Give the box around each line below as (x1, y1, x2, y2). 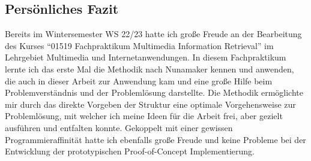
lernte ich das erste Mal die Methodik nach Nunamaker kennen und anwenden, (5, 62, 294, 75)
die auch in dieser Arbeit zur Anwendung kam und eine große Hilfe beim (5, 74, 273, 87)
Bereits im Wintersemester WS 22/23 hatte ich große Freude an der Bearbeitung (5, 28, 302, 40)
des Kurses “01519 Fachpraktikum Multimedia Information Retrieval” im (5, 39, 274, 51)
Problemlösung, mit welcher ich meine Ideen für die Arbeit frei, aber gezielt (5, 110, 283, 122)
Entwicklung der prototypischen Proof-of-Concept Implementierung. (5, 145, 255, 157)
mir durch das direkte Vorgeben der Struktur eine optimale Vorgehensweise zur (5, 98, 296, 110)
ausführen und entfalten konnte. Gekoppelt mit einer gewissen (5, 121, 233, 133)
